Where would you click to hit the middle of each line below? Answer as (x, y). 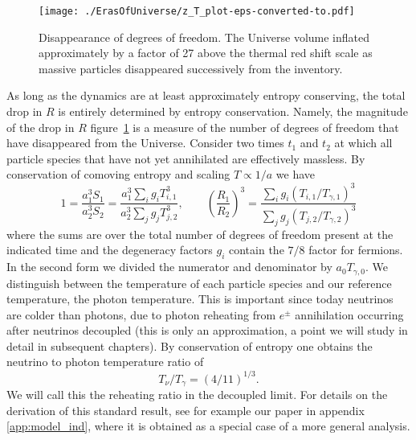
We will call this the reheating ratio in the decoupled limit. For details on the (197, 395)
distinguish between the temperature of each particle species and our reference (199, 283)
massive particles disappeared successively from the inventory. (191, 68)
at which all (363, 143)
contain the (257, 250)
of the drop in (41, 127)
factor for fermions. (356, 250)
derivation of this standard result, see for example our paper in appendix (186, 410)
